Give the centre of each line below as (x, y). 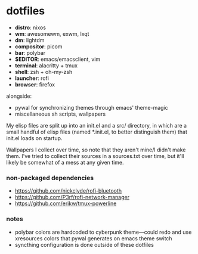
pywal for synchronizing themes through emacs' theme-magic (91, 107)
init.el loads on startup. (34, 138)
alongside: (19, 96)
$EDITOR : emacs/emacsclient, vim (58, 59)
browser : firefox (35, 84)
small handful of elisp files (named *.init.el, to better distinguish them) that (97, 132)
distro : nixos (30, 27)
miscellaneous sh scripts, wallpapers (60, 114)
